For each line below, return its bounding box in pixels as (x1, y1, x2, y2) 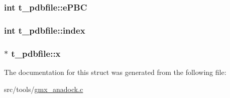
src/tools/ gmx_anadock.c (4, 83, 83, 94)
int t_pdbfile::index (4, 24, 85, 36)
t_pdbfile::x (11, 47, 61, 59)
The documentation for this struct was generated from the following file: (4, 66, 226, 77)
